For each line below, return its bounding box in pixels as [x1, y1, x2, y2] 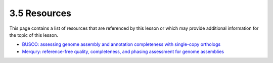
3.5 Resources [9, 8, 72, 19]
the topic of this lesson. [9, 32, 58, 38]
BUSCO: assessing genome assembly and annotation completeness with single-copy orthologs [22, 41, 221, 47]
